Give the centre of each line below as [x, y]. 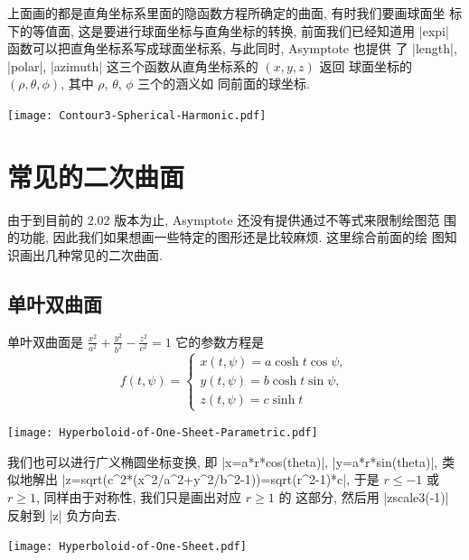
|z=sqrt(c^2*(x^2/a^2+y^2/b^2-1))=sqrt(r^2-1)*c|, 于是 [220, 479]
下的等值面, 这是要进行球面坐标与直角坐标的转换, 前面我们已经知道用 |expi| [228, 30]
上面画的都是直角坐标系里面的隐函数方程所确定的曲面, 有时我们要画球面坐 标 [235, 13]
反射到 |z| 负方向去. [64, 514]
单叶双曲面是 [45, 341]
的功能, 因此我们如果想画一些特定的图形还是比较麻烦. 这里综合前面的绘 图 [226, 237]
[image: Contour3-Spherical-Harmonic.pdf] [137, 115]
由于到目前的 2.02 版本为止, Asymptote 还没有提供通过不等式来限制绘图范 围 [232, 219]
